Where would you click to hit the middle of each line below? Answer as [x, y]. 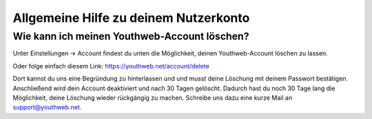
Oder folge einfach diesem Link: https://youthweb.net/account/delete [111, 66]
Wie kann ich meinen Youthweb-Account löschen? [131, 36]
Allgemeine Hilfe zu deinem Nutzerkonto [131, 18]
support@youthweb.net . [47, 107]
